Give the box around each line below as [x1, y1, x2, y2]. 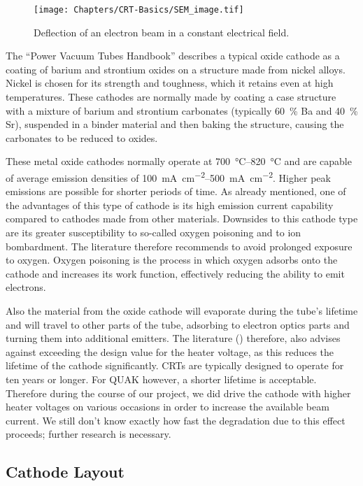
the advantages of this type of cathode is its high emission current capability [6, 197, 334, 212]
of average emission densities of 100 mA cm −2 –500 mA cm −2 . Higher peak [6, 169, 331, 185]
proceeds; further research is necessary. [6, 427, 171, 441]
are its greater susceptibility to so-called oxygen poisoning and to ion [6, 225, 301, 240]
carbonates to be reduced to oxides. [6, 130, 158, 145]
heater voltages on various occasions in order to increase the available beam [6, 399, 329, 414]
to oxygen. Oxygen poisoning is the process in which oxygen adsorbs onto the [6, 252, 338, 267]
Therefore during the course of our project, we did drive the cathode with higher [6, 385, 351, 400]
